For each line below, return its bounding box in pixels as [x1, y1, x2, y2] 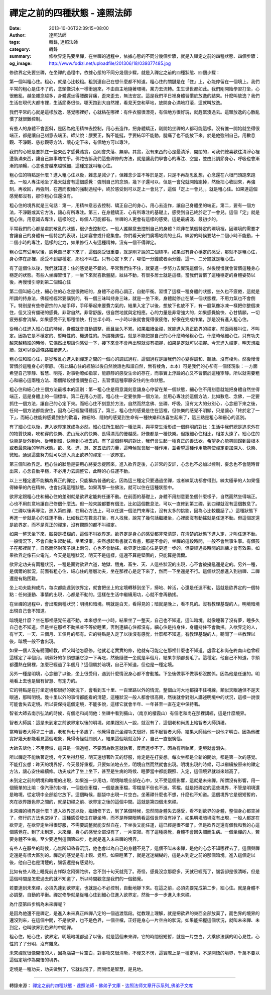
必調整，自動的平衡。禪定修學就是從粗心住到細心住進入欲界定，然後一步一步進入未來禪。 [9, 892, 194, 898]
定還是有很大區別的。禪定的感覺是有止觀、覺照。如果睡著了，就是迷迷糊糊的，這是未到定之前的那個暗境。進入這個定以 [9, 852, 255, 858]
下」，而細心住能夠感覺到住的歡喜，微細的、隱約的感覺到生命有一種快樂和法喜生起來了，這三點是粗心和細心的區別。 [9, 415, 249, 421]
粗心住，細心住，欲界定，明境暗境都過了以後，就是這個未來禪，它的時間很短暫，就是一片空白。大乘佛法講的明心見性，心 [9, 934, 260, 940]
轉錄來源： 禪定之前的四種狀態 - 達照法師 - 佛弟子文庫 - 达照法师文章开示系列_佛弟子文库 [9, 982, 193, 988]
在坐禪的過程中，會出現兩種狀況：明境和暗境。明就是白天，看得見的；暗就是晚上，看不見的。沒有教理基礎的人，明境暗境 [9, 601, 260, 607]
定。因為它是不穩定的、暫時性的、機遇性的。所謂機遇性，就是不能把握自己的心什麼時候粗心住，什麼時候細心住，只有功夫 [9, 333, 260, 339]
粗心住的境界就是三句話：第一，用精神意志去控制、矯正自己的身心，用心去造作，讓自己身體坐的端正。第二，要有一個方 [9, 202, 255, 208]
